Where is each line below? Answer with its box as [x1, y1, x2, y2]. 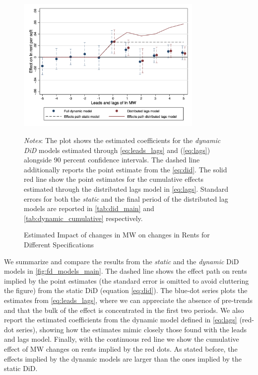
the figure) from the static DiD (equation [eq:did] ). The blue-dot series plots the [4, 285, 248, 296]
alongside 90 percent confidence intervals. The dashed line [24, 154, 200, 165]
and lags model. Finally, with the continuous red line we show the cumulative [4, 334, 239, 344]
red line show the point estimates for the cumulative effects [24, 174, 203, 184]
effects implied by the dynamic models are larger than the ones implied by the [4, 353, 242, 364]
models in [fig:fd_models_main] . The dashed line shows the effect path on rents [4, 266, 247, 276]
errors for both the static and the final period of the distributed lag [24, 193, 228, 204]
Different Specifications [24, 239, 94, 249]
